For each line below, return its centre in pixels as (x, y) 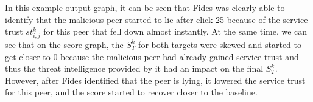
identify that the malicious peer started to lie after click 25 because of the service (156, 19)
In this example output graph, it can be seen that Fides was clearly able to (145, 7)
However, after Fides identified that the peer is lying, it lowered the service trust (155, 80)
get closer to (28, 56)
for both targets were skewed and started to (220, 44)
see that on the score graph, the (64, 44)
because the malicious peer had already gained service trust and (180, 56)
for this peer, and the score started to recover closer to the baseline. (131, 92)
